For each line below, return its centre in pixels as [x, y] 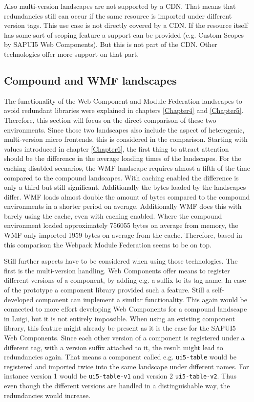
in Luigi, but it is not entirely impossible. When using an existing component [120, 318]
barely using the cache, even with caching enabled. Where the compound [113, 215]
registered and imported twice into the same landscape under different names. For [127, 366]
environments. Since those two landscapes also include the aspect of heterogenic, [124, 129]
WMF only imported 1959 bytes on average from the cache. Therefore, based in [123, 235]
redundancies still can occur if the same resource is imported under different [118, 15]
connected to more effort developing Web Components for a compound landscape [126, 309]
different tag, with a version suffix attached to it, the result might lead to [114, 347]
